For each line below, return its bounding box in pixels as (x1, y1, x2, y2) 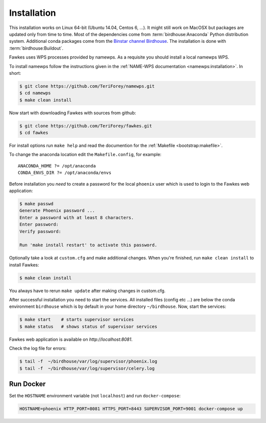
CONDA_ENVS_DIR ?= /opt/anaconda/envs (18, 170, 112, 176)
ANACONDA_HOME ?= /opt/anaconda (18, 163, 96, 168)
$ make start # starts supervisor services (19, 317, 134, 323)
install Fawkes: (9, 261, 39, 268)
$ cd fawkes (19, 130, 49, 135)
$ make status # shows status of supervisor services (19, 324, 158, 329)
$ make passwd (19, 201, 54, 206)
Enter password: (19, 222, 59, 228)
